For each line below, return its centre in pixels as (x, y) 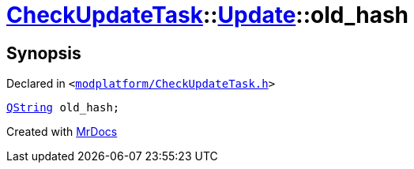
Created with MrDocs (62, 132)
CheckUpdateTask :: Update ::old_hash (208, 15)
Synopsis (44, 53)
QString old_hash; (63, 108)
